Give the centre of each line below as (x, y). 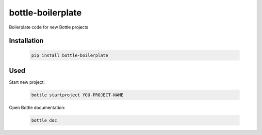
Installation (26, 41)
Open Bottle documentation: (37, 108)
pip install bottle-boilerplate (70, 55)
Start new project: (27, 82)
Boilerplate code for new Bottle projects (49, 27)
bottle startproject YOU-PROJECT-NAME (77, 95)
